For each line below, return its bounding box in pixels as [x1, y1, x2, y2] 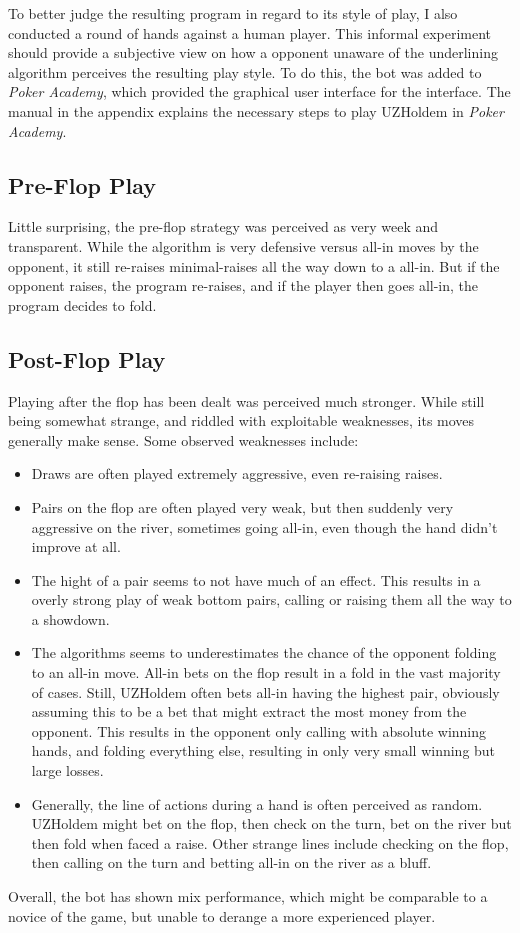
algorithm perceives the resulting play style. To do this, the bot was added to [8, 61, 482, 82]
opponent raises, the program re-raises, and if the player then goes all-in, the [8, 275, 479, 296]
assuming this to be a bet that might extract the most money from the [31, 701, 467, 722]
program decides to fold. [8, 294, 157, 315]
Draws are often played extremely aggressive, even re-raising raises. [31, 463, 443, 484]
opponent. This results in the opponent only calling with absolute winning [31, 720, 487, 741]
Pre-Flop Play [8, 169, 157, 200]
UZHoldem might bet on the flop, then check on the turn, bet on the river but [31, 813, 512, 834]
